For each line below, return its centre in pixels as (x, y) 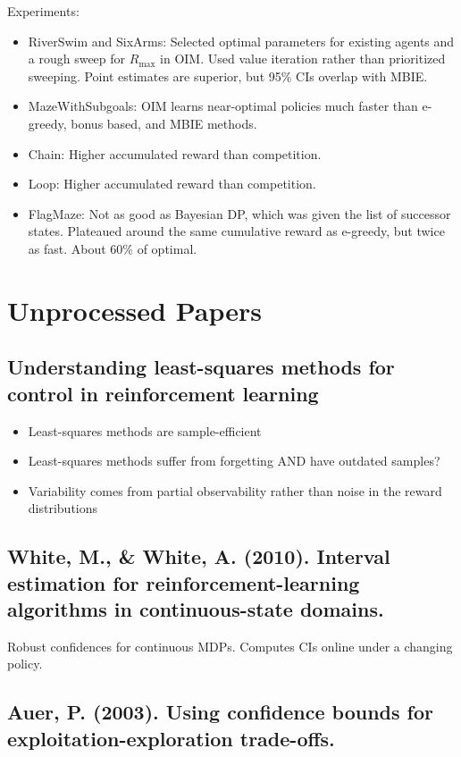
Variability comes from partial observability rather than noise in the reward (235, 490)
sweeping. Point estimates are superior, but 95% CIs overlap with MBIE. (228, 76)
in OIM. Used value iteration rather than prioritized (303, 59)
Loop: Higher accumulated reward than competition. (172, 184)
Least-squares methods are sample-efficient (145, 430)
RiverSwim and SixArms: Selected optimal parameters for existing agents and (241, 41)
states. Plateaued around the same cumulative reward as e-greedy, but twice (236, 231)
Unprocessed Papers (134, 310)
